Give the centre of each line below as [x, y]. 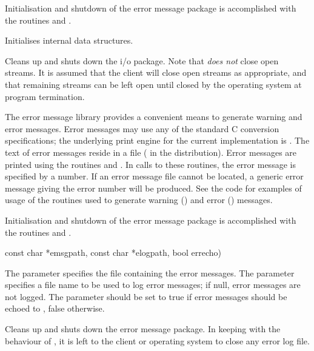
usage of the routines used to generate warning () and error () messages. [139, 200]
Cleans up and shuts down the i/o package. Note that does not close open [142, 60]
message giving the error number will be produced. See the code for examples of [153, 188]
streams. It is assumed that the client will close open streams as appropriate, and [156, 72]
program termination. [45, 96]
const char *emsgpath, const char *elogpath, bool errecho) [113, 252]
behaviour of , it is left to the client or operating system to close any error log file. [157, 340]
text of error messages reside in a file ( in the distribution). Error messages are [151, 152]
